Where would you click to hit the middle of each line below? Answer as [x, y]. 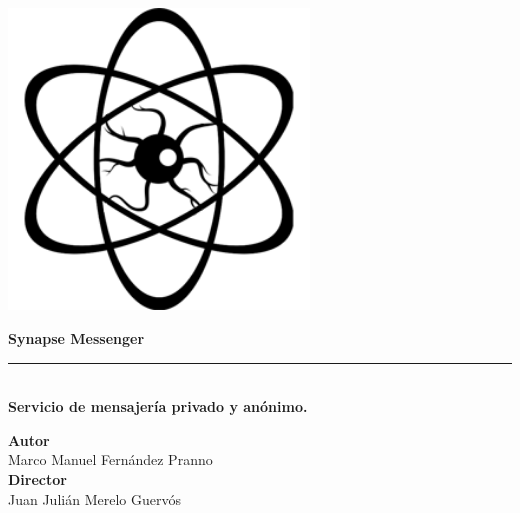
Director [37, 478]
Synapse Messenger [76, 337]
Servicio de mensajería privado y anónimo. [158, 406]
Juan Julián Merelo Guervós [94, 498]
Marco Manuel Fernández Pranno [110, 459]
